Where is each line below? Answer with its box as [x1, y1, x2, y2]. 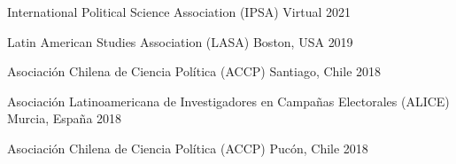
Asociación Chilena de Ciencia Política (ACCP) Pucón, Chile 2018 [7, 138, 368, 157]
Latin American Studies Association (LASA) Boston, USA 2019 [7, 32, 353, 51]
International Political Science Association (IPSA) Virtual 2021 [7, 3, 352, 20]
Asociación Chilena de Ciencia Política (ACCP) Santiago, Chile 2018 [7, 62, 382, 81]
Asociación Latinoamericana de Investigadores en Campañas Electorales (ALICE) [7, 91, 450, 110]
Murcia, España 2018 [7, 109, 122, 128]
